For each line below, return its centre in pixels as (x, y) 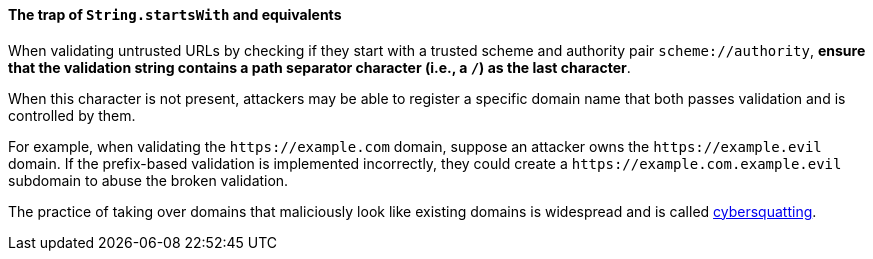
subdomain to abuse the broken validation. (148, 180)
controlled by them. (72, 115)
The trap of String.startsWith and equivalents (175, 14)
